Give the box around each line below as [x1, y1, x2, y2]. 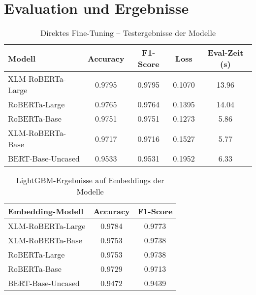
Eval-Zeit [207, 47, 244, 59]
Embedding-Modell [8, 205, 84, 217]
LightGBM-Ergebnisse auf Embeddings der [16, 174, 164, 186]
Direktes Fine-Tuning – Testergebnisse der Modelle [40, 27, 216, 39]
